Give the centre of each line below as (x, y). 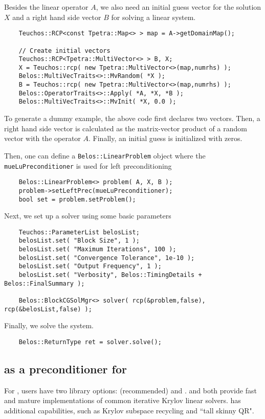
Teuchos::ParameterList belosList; (79, 232)
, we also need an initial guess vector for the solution (179, 7)
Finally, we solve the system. (49, 325)
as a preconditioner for (65, 368)
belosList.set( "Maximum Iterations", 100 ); (97, 250)
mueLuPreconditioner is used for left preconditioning (88, 165)
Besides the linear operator (46, 7)
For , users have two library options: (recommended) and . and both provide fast (130, 390)
